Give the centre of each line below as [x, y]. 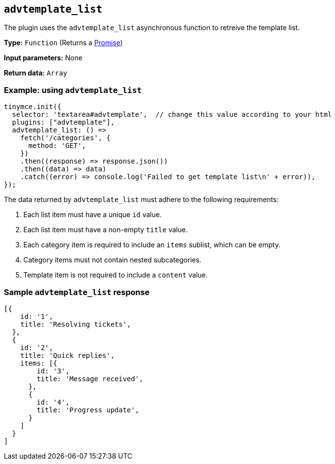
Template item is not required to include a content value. [116, 275]
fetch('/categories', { [65, 138]
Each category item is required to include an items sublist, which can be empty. [152, 245]
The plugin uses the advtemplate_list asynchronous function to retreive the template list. [152, 28]
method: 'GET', [57, 146]
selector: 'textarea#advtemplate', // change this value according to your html [172, 115]
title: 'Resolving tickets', [76, 324]
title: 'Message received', [90, 379]
